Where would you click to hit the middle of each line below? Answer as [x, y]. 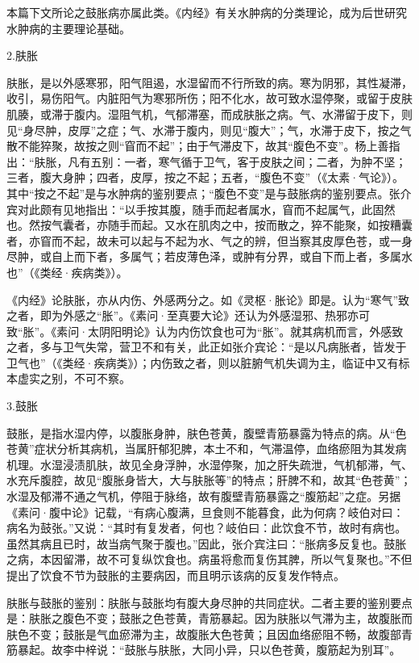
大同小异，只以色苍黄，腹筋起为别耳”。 [297, 650]
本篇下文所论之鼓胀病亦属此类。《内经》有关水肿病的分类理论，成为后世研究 [207, 12]
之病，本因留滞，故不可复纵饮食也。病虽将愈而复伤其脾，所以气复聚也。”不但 [209, 559]
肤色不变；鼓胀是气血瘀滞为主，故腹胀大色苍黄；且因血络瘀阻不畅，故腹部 [204, 634]
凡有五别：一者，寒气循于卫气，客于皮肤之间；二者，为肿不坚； [237, 161]
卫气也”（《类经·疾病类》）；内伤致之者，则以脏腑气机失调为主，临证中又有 [203, 362]
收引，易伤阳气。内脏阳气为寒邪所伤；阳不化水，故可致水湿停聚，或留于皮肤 [209, 98]
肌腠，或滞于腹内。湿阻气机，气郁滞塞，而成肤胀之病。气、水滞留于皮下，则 [209, 113]
